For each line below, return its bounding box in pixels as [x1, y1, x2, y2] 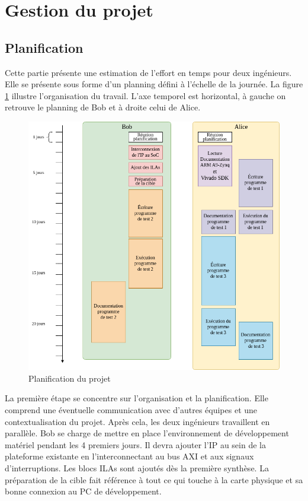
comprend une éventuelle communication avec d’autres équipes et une [5, 404, 258, 416]
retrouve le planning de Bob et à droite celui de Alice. [5, 101, 201, 113]
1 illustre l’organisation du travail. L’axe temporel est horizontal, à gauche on [5, 89, 286, 102]
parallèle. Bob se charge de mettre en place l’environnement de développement [5, 427, 289, 439]
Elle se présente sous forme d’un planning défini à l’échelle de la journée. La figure [5, 78, 303, 90]
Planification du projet [28, 372, 111, 384]
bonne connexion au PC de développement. [5, 485, 162, 497]
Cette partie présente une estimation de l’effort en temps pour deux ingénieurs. [5, 66, 292, 78]
